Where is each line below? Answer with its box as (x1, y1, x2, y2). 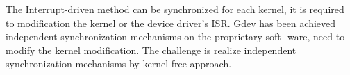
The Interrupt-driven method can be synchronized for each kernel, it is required (6, 2, 344, 16)
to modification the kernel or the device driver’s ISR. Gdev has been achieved (6, 15, 336, 30)
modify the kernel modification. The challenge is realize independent (6, 42, 297, 57)
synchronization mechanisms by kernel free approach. (6, 56, 232, 71)
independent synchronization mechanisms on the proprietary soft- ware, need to (6, 29, 345, 44)
